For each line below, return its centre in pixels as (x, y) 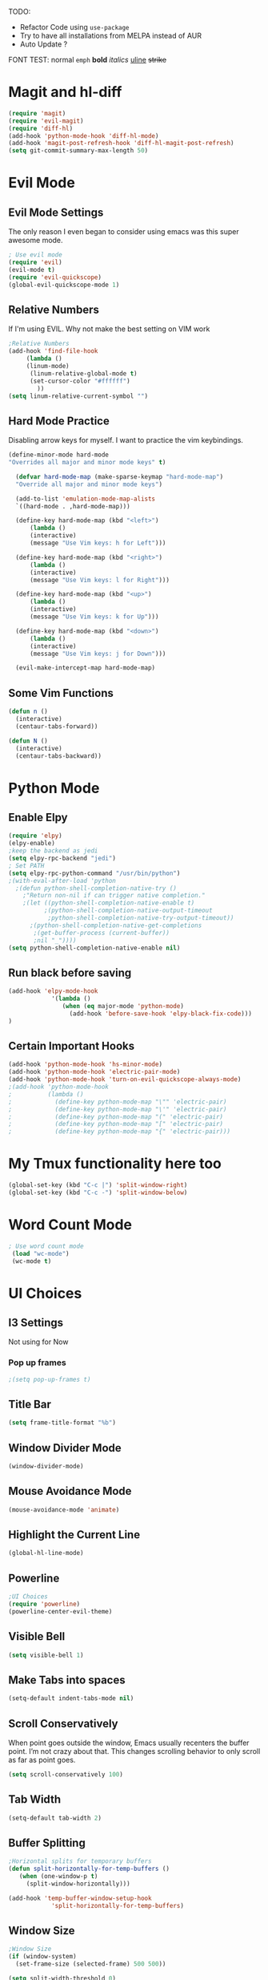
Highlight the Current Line (74, 1535)
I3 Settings (36, 1322)
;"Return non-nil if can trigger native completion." (114, 896)
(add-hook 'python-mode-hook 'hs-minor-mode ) (85, 1065)
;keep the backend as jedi (53, 851)
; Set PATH (26, 865)
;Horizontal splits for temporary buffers (80, 1861)
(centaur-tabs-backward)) (59, 756)
